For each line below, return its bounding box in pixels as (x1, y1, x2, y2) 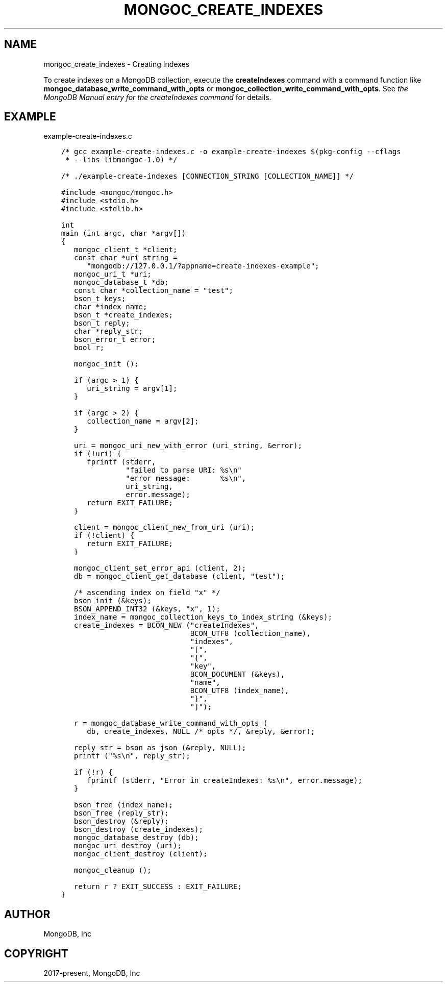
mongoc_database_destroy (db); (74, 833, 199, 842)
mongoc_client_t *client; (74, 245, 178, 254)
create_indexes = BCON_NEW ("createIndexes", (74, 621, 259, 630)
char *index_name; (74, 303, 147, 311)
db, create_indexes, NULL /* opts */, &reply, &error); (87, 727, 315, 736)
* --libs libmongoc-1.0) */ (65, 156, 178, 164)
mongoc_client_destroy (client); (74, 850, 208, 858)
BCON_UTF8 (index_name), (190, 686, 289, 695)
